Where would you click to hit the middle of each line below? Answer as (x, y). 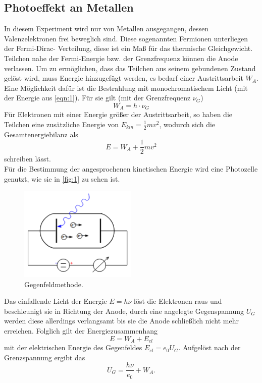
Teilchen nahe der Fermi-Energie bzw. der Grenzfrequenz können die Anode (121, 58)
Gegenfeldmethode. (54, 284)
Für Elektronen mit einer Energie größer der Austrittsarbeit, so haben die (118, 114)
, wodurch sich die (187, 124)
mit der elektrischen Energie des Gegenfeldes (73, 347)
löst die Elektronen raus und (178, 301)
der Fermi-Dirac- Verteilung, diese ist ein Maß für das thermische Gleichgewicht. (128, 48)
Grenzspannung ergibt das (45, 357)
